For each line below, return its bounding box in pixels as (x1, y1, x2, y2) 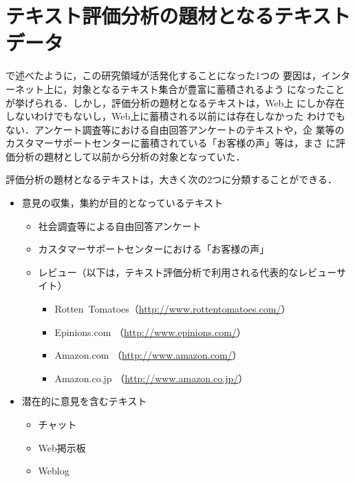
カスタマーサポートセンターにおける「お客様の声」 (38, 242, 270, 256)
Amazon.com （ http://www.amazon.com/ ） (54, 348, 242, 362)
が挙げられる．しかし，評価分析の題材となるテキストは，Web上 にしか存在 (6, 95, 345, 109)
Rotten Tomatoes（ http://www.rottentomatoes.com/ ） (54, 302, 291, 316)
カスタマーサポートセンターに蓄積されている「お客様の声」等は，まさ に (6, 136, 336, 150)
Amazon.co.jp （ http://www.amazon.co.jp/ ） (54, 370, 248, 385)
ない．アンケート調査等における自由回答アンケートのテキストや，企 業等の (6, 122, 345, 136)
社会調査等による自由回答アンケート (38, 218, 202, 233)
